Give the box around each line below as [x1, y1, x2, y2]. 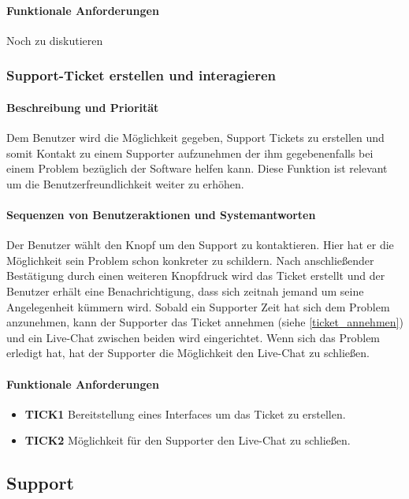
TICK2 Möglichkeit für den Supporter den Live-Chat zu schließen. [24, 432, 351, 449]
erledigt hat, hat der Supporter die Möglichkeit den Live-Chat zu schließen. [6, 344, 370, 361]
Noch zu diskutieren [6, 32, 103, 48]
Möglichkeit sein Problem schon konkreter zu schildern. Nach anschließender [6, 251, 374, 268]
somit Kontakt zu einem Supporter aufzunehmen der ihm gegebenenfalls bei [6, 144, 374, 161]
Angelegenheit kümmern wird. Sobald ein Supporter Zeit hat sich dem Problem [6, 298, 390, 315]
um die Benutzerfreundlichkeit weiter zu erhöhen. [6, 175, 244, 192]
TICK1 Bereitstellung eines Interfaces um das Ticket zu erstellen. [24, 405, 346, 422]
